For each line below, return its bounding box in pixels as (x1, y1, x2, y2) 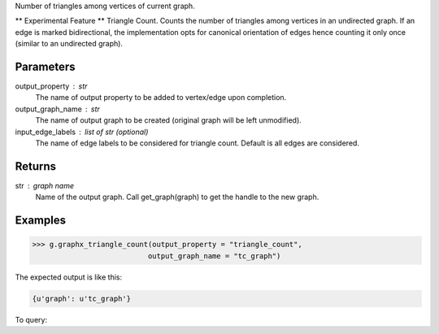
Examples (15, 214, 67, 228)
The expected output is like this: (15, 272, 123, 282)
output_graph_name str (15, 104, 101, 114)
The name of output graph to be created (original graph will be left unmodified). (35, 115, 302, 125)
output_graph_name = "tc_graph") (147, 251, 281, 260)
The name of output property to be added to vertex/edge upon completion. (35, 93, 287, 102)
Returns (15, 159, 57, 173)
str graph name (15, 180, 75, 190)
